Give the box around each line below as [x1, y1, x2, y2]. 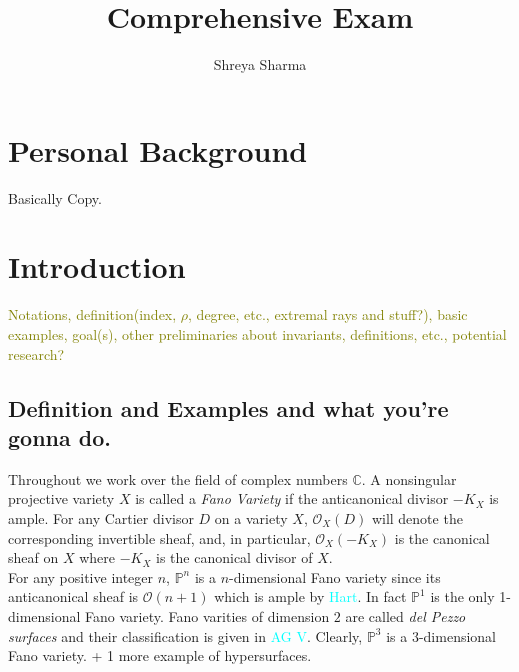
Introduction [8, 246, 186, 287]
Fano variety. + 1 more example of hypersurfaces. [8, 645, 312, 666]
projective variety [8, 488, 115, 509]
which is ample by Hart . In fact [214, 586, 407, 607]
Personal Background [8, 129, 308, 170]
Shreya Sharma [213, 54, 307, 75]
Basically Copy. [8, 187, 102, 208]
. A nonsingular [361, 468, 457, 489]
